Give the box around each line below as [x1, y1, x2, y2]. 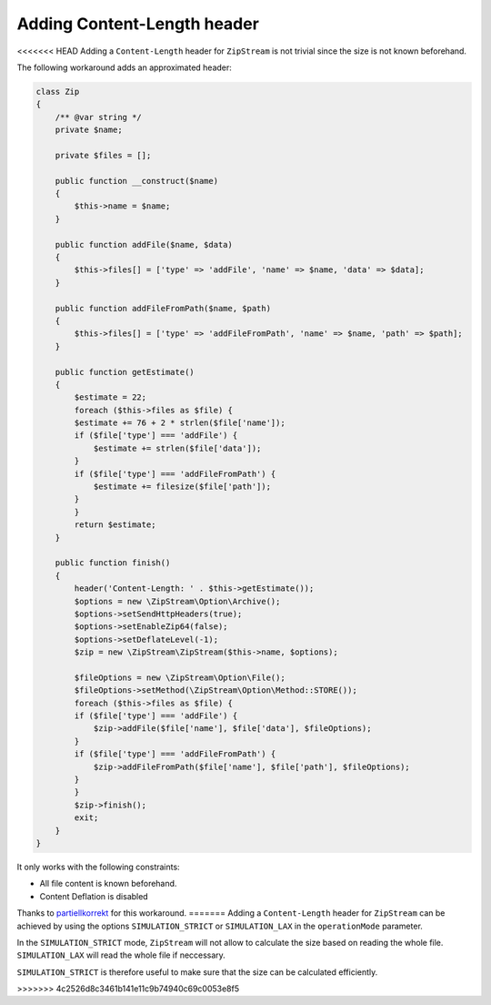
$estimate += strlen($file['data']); [93, 442, 262, 453]
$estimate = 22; [74, 392, 147, 402]
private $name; [55, 125, 123, 136]
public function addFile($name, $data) [55, 239, 234, 249]
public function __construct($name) [55, 176, 218, 186]
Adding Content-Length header [16, 14, 259, 34]
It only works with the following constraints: [16, 861, 181, 872]
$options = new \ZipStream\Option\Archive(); [74, 596, 281, 606]
